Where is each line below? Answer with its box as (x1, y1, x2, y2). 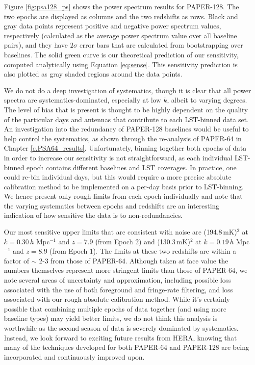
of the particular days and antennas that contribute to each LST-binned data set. (4, 114, 249, 124)
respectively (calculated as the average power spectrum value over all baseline (4, 30, 237, 40)
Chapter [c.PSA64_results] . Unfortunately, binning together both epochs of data (4, 143, 247, 153)
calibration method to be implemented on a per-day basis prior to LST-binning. (4, 181, 244, 191)
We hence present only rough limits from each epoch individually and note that (4, 191, 243, 201)
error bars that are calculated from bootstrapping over (79, 40, 243, 50)
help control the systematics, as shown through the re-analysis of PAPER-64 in (4, 133, 242, 143)
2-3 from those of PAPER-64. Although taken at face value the (39, 255, 229, 265)
